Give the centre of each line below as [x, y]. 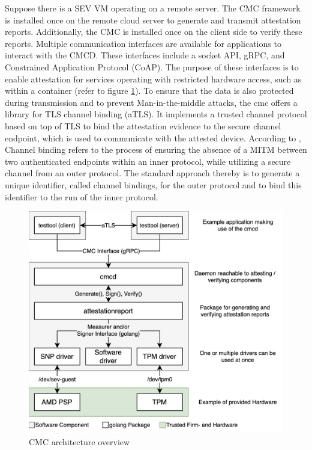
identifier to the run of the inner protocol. [82, 196]
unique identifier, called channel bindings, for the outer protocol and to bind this [153, 184]
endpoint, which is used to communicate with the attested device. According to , [153, 137]
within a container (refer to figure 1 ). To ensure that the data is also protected [149, 91]
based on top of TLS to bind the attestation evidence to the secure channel [143, 125]
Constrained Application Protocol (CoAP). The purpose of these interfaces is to [152, 66]
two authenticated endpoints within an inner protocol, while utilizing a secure [148, 161]
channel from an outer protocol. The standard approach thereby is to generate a [152, 173]
